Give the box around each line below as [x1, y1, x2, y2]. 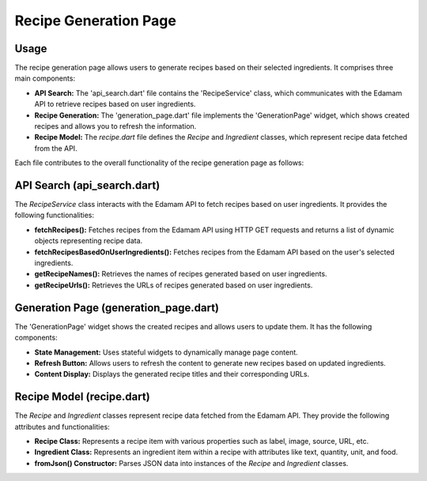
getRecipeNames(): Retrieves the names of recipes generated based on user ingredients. [34, 269, 327, 279]
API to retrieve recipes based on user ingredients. [34, 100, 196, 109]
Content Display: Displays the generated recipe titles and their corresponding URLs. [34, 370, 310, 379]
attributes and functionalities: [14, 422, 110, 431]
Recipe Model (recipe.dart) [14, 390, 150, 404]
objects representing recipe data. [34, 236, 143, 246]
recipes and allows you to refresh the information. [34, 122, 197, 131]
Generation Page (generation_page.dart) [14, 301, 219, 314]
